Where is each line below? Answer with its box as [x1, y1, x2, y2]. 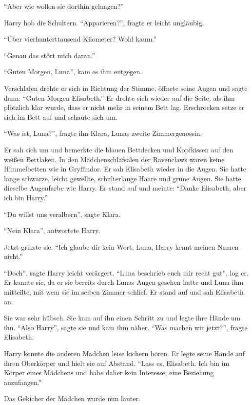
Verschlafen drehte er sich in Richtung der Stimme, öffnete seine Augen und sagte [4, 83, 248, 93]
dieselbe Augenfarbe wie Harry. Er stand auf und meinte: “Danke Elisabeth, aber [4, 183, 247, 193]
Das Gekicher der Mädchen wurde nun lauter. [4, 393, 140, 404]
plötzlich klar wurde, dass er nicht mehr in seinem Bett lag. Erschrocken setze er [4, 102, 245, 112]
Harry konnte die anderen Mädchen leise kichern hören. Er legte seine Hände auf [4, 348, 245, 359]
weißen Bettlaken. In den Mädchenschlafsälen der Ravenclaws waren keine [4, 154, 225, 164]
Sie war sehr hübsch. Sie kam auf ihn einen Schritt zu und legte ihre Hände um [4, 313, 241, 323]
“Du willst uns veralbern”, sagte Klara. [4, 209, 121, 219]
